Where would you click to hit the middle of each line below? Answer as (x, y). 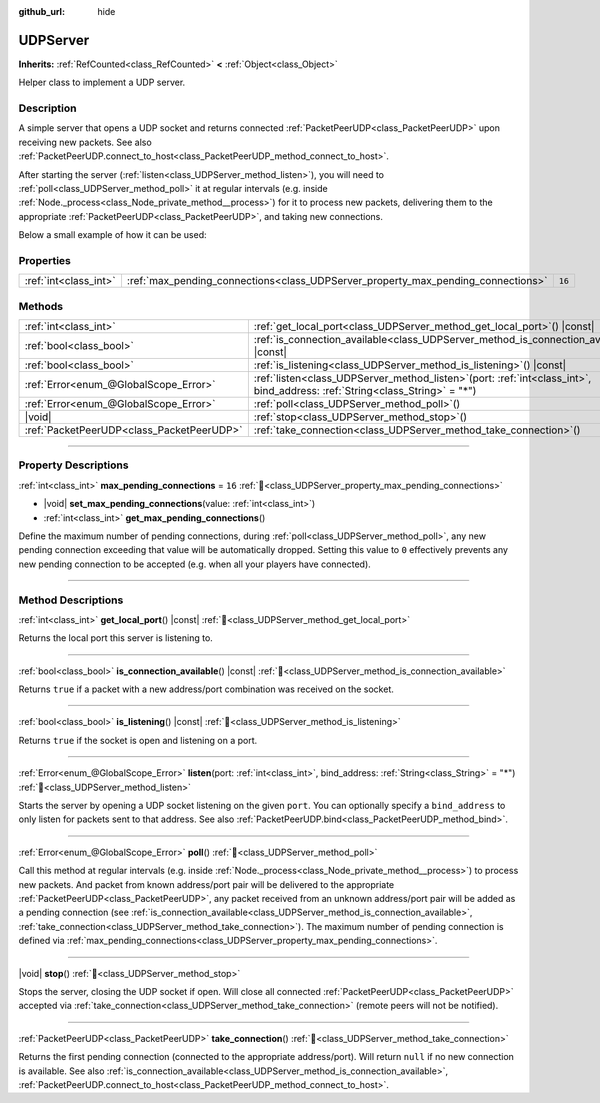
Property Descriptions (73, 465)
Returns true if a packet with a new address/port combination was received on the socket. (206, 689)
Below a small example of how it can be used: (112, 235)
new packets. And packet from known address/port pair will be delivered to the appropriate (206, 884)
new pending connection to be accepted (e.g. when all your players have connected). (195, 564)
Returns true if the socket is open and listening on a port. (138, 740)
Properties (45, 260)
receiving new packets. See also (85, 142)
